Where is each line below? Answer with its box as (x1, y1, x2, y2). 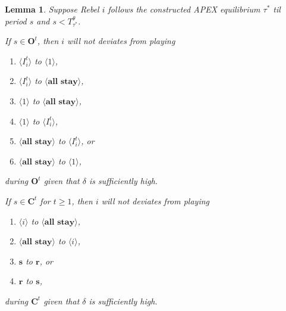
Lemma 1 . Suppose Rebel (5, 3, 99, 15)
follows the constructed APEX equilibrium (108, 3, 260, 15)
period (5, 14, 27, 27)
